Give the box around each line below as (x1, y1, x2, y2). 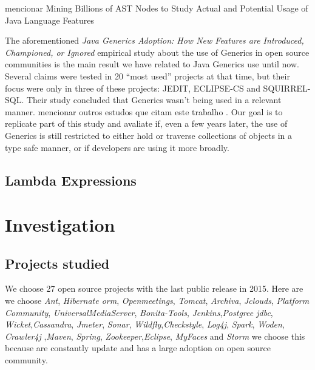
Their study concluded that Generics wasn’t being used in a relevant (26, 93, 282, 106)
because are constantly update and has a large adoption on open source (5, 341, 271, 354)
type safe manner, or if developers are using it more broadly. (5, 141, 229, 153)
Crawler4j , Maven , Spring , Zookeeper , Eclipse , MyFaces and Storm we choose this (5, 329, 305, 342)
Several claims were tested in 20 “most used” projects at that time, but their (5, 69, 290, 82)
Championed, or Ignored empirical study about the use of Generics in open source (5, 45, 310, 58)
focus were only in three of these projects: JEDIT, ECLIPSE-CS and (5, 81, 260, 94)
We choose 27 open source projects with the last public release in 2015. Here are (5, 282, 303, 295)
